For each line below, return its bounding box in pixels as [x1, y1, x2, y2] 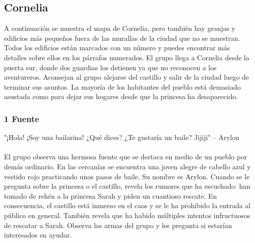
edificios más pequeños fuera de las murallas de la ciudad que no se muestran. [4, 32, 240, 43]
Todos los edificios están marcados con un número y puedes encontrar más [4, 42, 230, 53]
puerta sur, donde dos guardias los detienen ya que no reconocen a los [4, 62, 217, 72]
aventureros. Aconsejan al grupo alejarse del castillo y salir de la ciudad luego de [4, 72, 249, 82]
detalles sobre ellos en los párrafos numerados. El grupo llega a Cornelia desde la [4, 52, 250, 62]
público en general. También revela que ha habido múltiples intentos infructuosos [4, 210, 251, 220]
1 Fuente [4, 112, 39, 124]
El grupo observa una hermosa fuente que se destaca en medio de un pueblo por [4, 151, 247, 162]
